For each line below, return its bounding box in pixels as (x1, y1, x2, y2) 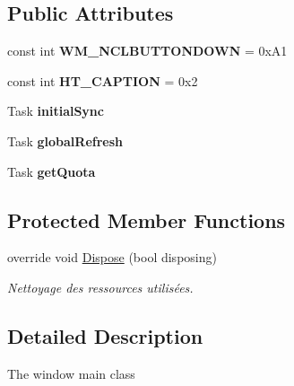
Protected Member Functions (7, 206, 286, 233)
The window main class (7, 364, 135, 382)
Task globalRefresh (7, 131, 124, 150)
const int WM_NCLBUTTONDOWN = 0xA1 (7, 41, 288, 60)
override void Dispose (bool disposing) (7, 248, 217, 267)
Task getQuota (7, 162, 96, 180)
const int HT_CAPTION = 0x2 (7, 71, 198, 90)
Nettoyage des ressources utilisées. (7, 277, 194, 296)
